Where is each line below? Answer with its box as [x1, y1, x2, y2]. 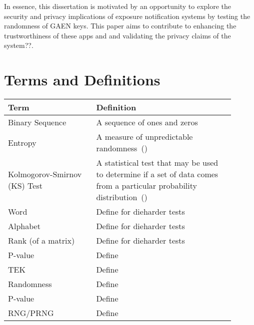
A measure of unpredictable [96, 131, 193, 143]
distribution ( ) [96, 191, 147, 203]
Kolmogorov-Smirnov [8, 168, 82, 180]
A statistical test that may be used [96, 157, 218, 169]
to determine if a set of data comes [96, 168, 218, 180]
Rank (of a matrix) [8, 235, 75, 247]
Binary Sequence [8, 116, 66, 128]
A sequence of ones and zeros [96, 116, 198, 128]
